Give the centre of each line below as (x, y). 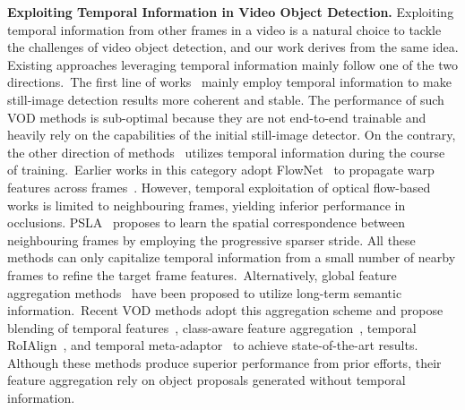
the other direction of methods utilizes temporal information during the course (226, 152)
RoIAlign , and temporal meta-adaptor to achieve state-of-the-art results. (213, 345)
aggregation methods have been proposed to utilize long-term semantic (205, 292)
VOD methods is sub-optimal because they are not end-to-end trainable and (217, 117)
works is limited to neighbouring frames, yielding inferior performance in (207, 205)
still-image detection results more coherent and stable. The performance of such (226, 99)
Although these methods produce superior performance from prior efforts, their (224, 362)
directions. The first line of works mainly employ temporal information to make (229, 82)
